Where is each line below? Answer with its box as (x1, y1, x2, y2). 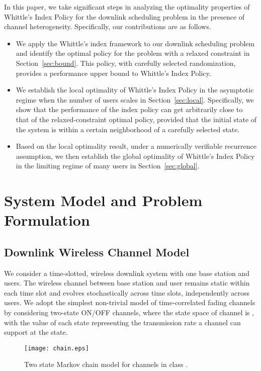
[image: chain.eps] (24, 344, 89, 352)
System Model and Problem (4, 190, 203, 211)
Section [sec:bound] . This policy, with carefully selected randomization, (16, 57, 236, 68)
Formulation (4, 210, 90, 230)
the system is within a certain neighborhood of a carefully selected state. (16, 124, 240, 134)
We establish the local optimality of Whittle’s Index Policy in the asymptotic (16, 84, 254, 95)
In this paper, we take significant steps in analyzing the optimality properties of (4, 2, 250, 12)
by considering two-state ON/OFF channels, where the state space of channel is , (4, 307, 254, 318)
